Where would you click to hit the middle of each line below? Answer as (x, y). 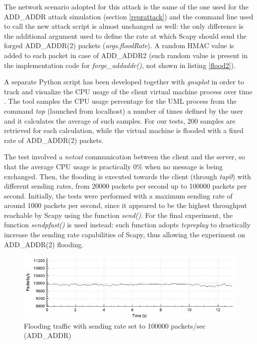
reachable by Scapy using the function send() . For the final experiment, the (119, 215)
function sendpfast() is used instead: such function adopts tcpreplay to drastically (127, 225)
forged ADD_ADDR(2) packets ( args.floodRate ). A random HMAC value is (119, 45)
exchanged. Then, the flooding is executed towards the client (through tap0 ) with (128, 176)
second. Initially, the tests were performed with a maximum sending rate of (118, 195)
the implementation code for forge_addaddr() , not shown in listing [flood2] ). (120, 65)
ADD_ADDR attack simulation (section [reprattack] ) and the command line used (129, 16)
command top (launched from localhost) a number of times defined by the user (124, 110)
